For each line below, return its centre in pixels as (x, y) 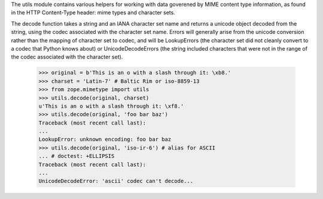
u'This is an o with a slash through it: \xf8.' (111, 106)
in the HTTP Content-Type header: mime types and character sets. (93, 13)
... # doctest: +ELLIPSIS (77, 156)
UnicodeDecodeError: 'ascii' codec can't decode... (116, 181)
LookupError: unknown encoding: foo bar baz (105, 139)
